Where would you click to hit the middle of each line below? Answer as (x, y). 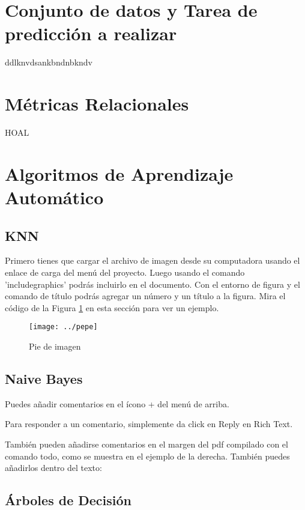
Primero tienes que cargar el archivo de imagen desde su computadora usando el (152, 260)
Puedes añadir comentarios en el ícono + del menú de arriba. (117, 403)
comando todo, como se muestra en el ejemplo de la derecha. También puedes (147, 456)
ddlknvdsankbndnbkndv (49, 62)
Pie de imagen (55, 346)
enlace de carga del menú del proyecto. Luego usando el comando (125, 272)
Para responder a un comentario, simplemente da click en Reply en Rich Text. (149, 424)
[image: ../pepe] (63, 327)
